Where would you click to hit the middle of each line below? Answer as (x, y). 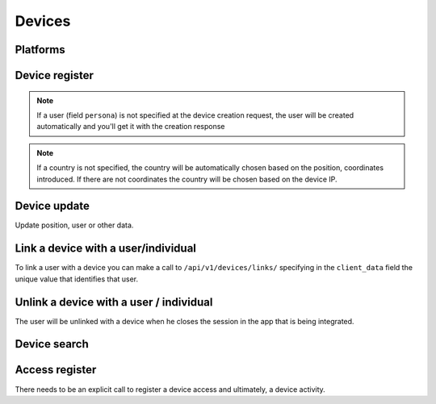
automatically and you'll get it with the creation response (131, 127)
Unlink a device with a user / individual (114, 302)
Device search (52, 344)
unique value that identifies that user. (77, 279)
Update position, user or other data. (74, 225)
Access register (56, 370)
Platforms (40, 50)
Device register (55, 75)
